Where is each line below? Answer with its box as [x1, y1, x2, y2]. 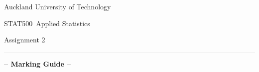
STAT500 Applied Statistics [4, 18, 90, 28]
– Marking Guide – [4, 58, 71, 69]
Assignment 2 [4, 35, 45, 45]
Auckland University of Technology [4, 1, 111, 11]
